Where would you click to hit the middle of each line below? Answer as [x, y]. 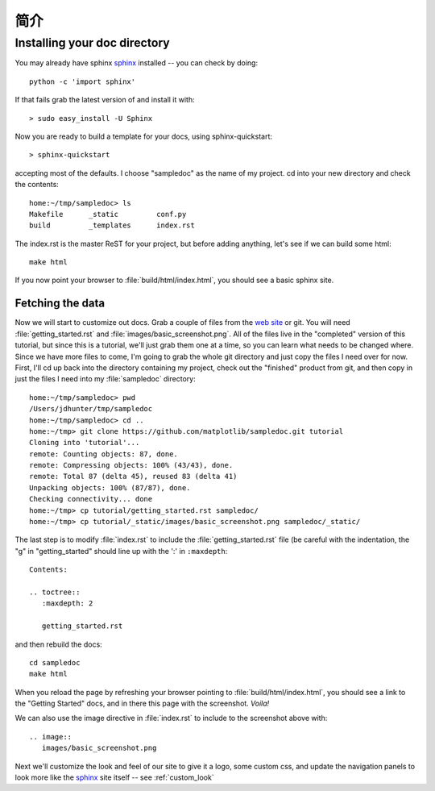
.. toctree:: [55, 592]
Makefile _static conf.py [108, 214]
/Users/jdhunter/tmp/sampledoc [91, 409]
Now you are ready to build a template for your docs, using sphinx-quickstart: [144, 136]
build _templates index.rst [112, 225]
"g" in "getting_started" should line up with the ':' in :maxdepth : [121, 551]
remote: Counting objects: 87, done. [104, 454]
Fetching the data [60, 304]
